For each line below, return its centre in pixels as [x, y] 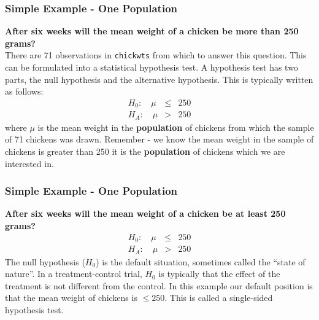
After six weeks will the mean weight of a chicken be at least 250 [145, 213]
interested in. [29, 163]
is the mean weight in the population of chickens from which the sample [176, 127]
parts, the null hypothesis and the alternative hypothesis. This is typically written [159, 79]
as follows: [24, 91]
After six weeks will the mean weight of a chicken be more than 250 [152, 31]
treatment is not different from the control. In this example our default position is [159, 285]
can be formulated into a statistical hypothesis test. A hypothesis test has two [152, 67]
